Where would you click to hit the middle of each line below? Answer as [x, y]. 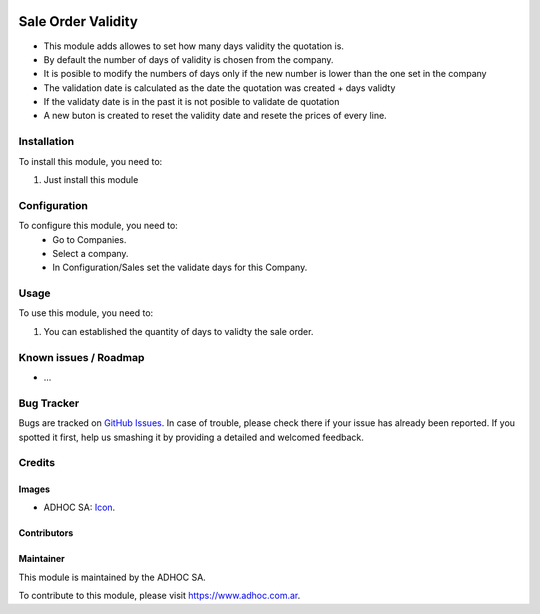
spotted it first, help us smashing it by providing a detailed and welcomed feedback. [191, 437]
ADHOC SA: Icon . [79, 507]
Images [34, 489]
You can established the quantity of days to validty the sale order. [178, 331]
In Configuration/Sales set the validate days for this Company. [180, 267]
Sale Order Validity [78, 21]
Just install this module [91, 179]
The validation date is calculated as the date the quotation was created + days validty [219, 87]
